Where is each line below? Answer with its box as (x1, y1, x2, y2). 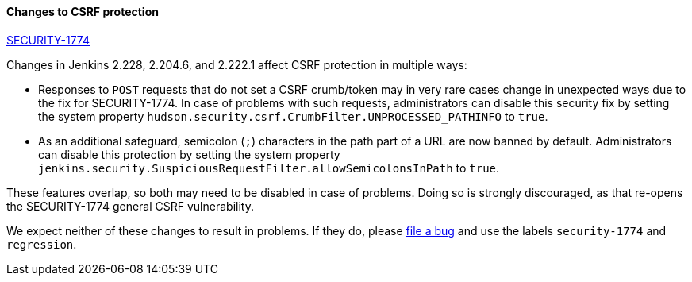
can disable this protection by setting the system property (38, 147, 340, 161)
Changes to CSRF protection (6, 5, 159, 18)
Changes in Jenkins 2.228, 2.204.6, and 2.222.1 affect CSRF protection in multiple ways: (6, 57, 467, 71)
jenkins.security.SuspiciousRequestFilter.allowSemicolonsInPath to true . (38, 160, 500, 175)
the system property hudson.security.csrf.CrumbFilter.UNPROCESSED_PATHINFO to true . (38, 109, 548, 123)
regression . (6, 237, 77, 251)
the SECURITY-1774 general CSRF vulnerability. (6, 199, 254, 213)
